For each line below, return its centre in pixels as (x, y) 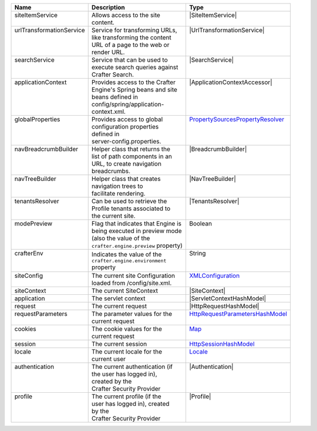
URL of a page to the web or (130, 45)
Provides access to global (127, 119)
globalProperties (37, 119)
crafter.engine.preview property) (137, 245)
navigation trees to (117, 186)
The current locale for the (127, 351)
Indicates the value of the (127, 254)
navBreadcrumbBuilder (46, 149)
